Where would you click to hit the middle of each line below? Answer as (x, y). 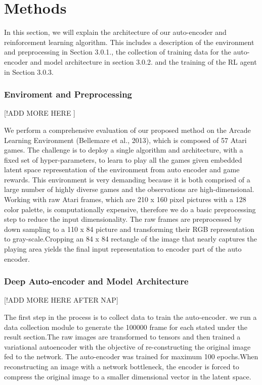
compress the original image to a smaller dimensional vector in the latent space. (128, 376)
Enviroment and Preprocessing (68, 94)
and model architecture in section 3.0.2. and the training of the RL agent (143, 61)
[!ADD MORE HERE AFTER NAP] (61, 300)
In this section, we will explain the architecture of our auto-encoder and (115, 32)
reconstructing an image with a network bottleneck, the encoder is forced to (122, 366)
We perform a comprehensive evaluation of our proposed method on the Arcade (127, 130)
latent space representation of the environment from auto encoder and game (122, 170)
